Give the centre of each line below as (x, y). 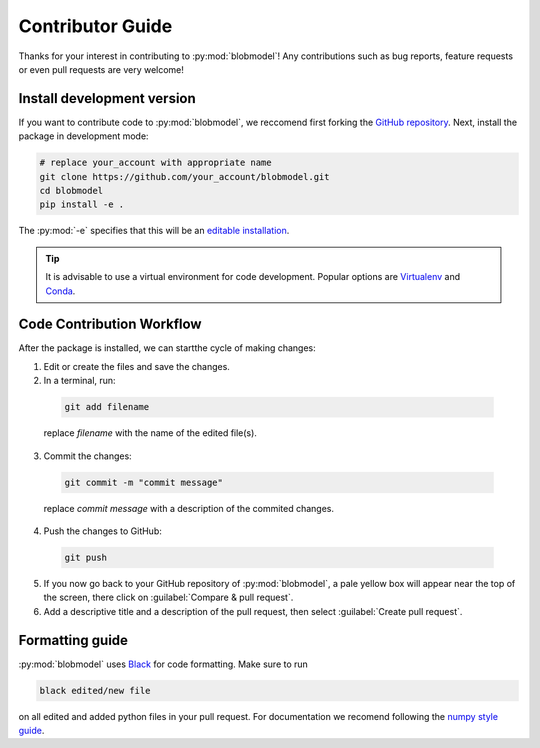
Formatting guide (73, 640)
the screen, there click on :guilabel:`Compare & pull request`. (168, 597)
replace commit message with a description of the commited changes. (189, 508)
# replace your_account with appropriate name (155, 163)
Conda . (60, 291)
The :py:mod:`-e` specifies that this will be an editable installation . (154, 231)
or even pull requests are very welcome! (101, 69)
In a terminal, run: (79, 381)
